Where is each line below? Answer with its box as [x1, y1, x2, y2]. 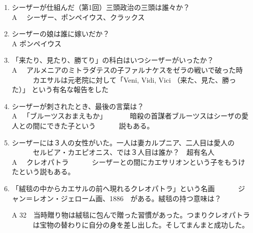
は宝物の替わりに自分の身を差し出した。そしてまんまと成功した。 [32, 219, 249, 230]
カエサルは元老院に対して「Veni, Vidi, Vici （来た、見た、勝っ [32, 74, 236, 85]
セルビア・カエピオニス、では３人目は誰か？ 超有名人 [32, 147, 215, 157]
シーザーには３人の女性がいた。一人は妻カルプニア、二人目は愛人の [11, 137, 235, 147]
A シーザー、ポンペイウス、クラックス [11, 11, 145, 22]
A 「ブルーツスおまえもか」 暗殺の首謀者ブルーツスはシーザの [11, 111, 242, 121]
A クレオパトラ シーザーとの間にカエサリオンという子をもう [11, 156, 239, 167]
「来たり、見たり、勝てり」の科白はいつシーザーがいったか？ [11, 55, 214, 65]
